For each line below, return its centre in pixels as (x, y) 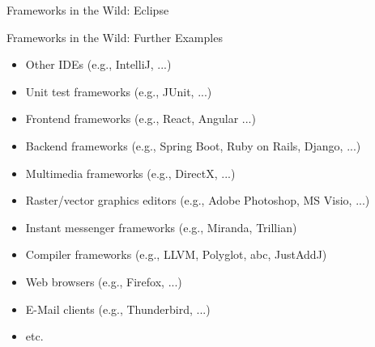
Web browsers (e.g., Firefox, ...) (104, 281)
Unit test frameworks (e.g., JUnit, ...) (119, 91)
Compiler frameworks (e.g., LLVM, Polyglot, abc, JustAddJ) (176, 254)
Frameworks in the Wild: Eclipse (88, 10)
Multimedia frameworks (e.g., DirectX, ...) (130, 173)
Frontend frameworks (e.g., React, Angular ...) (141, 118)
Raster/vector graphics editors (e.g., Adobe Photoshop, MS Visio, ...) (198, 200)
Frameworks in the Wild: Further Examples (115, 37)
